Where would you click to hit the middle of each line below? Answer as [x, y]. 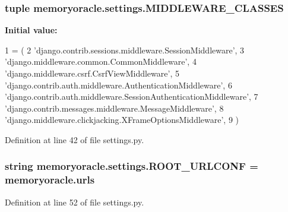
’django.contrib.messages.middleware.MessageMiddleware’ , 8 [114, 108]
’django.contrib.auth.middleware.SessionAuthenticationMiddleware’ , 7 [132, 96]
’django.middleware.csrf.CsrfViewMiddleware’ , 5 [92, 73]
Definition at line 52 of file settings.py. [75, 202]
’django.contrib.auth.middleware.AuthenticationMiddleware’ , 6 [118, 85]
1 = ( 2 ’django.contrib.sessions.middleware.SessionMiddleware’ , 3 [125, 50]
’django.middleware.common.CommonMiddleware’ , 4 [101, 61]
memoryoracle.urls [50, 180]
